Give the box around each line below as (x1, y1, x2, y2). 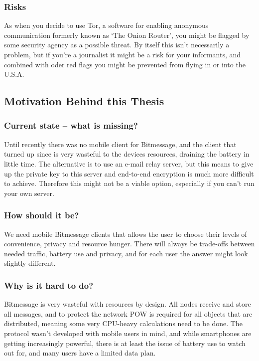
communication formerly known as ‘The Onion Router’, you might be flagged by (4, 29, 250, 40)
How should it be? (4, 209, 79, 221)
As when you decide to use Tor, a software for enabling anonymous (4, 20, 209, 30)
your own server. (4, 187, 54, 198)
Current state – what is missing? (4, 119, 138, 132)
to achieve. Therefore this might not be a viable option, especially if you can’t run (4, 178, 255, 188)
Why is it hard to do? (4, 279, 94, 291)
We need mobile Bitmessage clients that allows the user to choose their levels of (4, 228, 247, 239)
